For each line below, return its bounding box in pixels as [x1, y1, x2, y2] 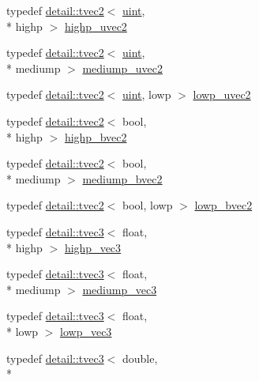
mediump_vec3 [82, 281, 157, 297]
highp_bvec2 [64, 128, 127, 145]
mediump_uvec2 [82, 59, 163, 76]
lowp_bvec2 [194, 197, 253, 213]
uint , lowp [122, 86, 171, 103]
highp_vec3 [64, 239, 122, 255]
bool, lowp [122, 197, 173, 213]
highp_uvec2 [64, 17, 127, 34]
